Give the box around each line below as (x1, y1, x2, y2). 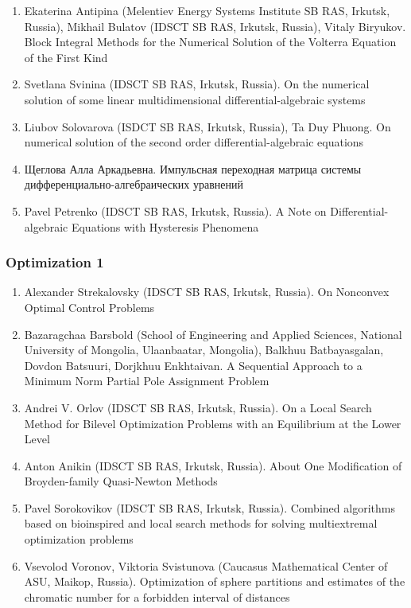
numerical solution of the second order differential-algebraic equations (24, 134, 364, 150)
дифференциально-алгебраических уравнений (24, 176, 243, 193)
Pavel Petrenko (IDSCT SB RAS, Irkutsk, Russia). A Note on (24, 202, 327, 219)
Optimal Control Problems (24, 298, 155, 315)
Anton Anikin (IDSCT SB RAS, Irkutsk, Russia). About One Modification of (24, 457, 402, 474)
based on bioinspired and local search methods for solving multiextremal (24, 515, 378, 532)
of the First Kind (24, 49, 108, 65)
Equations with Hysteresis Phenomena (71, 218, 259, 235)
